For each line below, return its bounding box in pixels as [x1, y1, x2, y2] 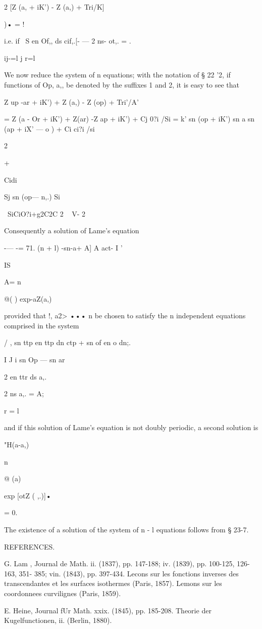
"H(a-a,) [4, 439, 29, 450]
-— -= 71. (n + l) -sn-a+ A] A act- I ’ [4, 242, 123, 253]
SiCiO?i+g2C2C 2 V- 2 [7, 208, 85, 219]
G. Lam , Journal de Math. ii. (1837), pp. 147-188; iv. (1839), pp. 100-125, [4, 558, 235, 569]
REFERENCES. [4, 541, 55, 552]
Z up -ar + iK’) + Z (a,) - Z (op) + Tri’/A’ [4, 96, 139, 107]
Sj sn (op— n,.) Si [4, 191, 60, 202]
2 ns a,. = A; [4, 388, 44, 399]
